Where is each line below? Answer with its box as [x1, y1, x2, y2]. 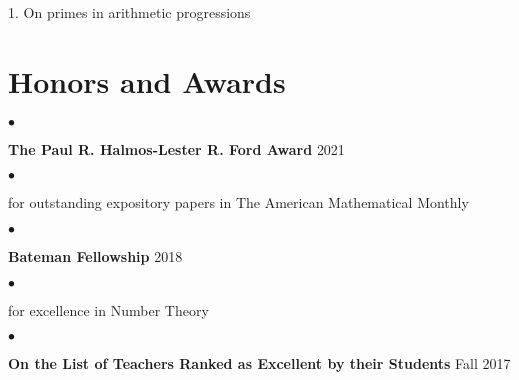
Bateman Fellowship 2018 [8, 245, 183, 266]
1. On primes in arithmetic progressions [8, 2, 251, 22]
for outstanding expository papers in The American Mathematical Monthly [8, 192, 469, 213]
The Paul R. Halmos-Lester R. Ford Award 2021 [8, 138, 345, 159]
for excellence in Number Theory [8, 299, 209, 320]
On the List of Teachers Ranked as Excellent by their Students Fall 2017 [8, 353, 511, 374]
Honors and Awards [8, 60, 286, 101]
